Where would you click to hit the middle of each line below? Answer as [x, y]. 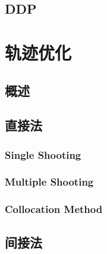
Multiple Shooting [49, 182]
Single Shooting [43, 154]
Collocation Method [54, 209]
